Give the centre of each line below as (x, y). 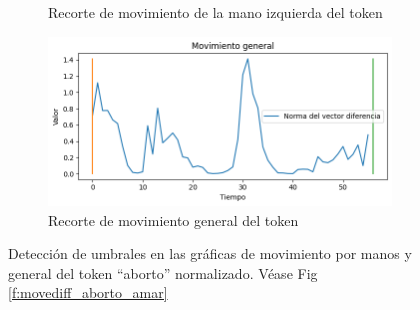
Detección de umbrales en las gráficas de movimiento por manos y (210, 253)
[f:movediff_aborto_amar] (88, 292)
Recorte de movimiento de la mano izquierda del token (215, 12)
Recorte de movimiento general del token (173, 219)
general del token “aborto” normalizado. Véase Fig (163, 272)
